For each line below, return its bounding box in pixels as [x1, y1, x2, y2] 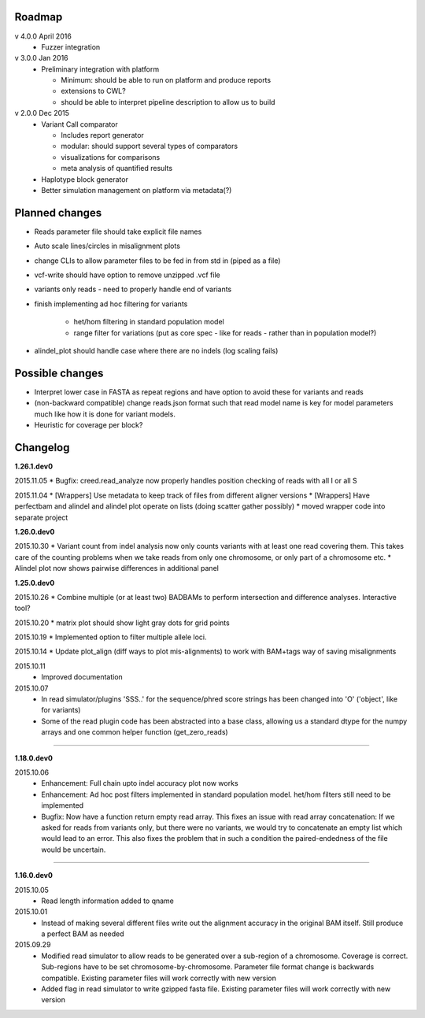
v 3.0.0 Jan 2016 [14, 54, 68, 63]
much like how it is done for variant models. [34, 409, 176, 419]
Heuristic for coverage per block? [34, 420, 143, 430]
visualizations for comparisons [61, 152, 161, 161]
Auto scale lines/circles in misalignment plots [34, 241, 181, 251]
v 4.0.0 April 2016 [14, 31, 72, 41]
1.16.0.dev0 [14, 871, 53, 880]
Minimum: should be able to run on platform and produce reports [61, 76, 272, 85]
